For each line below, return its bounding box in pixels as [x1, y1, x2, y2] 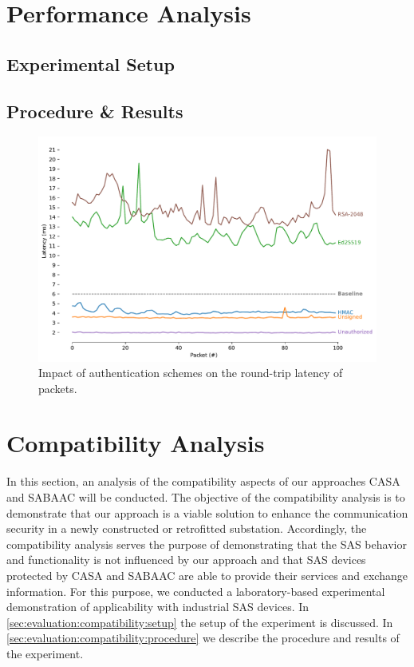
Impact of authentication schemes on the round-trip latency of [38, 364, 343, 381]
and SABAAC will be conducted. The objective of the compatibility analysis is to [6, 489, 405, 505]
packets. [38, 379, 77, 396]
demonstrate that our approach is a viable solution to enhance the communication [6, 504, 408, 521]
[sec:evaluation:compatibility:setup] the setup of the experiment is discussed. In [6, 613, 393, 630]
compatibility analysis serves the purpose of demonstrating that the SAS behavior [6, 535, 407, 552]
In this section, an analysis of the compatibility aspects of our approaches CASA [6, 473, 400, 490]
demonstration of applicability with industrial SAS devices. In [6, 598, 310, 615]
